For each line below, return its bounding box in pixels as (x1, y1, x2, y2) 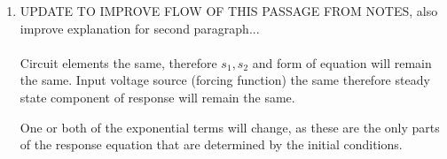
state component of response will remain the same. (20, 87, 295, 106)
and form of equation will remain (252, 53, 432, 72)
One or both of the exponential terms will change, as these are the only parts (20, 117, 440, 136)
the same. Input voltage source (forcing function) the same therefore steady (20, 71, 430, 89)
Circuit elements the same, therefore (20, 53, 217, 72)
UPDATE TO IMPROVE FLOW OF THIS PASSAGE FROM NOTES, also (20, 2, 438, 19)
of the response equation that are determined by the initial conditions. (20, 135, 403, 154)
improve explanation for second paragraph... (20, 19, 260, 37)
